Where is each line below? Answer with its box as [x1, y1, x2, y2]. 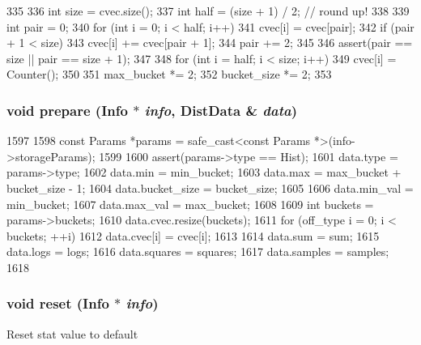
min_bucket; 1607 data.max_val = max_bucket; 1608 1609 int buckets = [6, 195, 374, 212]
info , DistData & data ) [144, 100, 297, 120]
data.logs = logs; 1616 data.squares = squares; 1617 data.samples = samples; [6, 243, 389, 260]
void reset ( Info [6, 293, 109, 313]
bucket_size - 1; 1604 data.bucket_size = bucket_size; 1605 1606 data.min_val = [6, 179, 414, 196]
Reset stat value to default [6, 325, 138, 342]
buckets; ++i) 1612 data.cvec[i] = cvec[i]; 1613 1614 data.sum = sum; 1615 [6, 227, 380, 244]
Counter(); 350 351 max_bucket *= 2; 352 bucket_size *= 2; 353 [6, 66, 332, 83]
